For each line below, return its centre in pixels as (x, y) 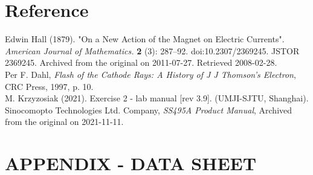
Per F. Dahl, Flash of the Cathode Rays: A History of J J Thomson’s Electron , (150, 74)
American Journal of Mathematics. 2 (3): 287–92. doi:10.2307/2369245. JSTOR (152, 50)
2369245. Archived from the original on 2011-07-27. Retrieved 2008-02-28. (141, 62)
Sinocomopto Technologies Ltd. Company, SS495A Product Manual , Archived (149, 110)
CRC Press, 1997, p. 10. (49, 86)
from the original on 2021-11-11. (64, 122)
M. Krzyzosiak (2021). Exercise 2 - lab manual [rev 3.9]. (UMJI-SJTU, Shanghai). (157, 98)
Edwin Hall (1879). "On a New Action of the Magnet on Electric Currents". (145, 39)
